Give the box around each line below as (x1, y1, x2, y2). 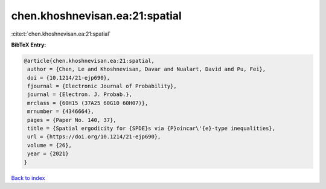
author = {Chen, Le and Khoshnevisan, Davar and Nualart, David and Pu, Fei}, (27, 66, 266, 72)
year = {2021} (27, 150, 69, 157)
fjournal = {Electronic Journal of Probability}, (27, 83, 177, 90)
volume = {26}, (27, 142, 72, 149)
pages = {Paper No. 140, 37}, (27, 117, 117, 123)
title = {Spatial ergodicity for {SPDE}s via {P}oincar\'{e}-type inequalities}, (27, 125, 276, 132)
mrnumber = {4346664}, (27, 108, 95, 115)
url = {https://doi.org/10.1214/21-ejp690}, (27, 133, 161, 140)
